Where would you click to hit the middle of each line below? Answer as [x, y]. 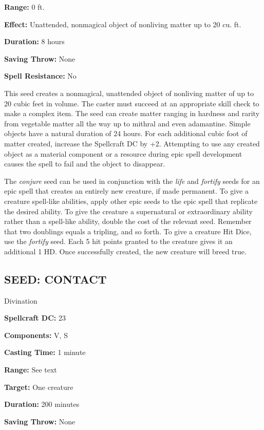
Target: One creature [39, 387]
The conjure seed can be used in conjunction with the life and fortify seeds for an [132, 181]
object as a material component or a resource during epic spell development [123, 153]
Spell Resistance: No [40, 76]
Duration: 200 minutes [42, 404]
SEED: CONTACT [55, 279]
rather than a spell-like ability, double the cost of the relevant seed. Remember [128, 221]
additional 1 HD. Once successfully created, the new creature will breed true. [125, 251]
